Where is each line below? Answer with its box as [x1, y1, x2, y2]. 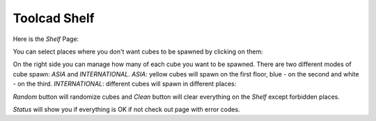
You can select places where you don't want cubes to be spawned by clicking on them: [13, 47, 264, 56]
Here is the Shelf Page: [13, 35, 79, 43]
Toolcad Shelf [13, 10, 95, 26]
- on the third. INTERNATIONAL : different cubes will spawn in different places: [13, 80, 237, 88]
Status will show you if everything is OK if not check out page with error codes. [13, 105, 240, 113]
